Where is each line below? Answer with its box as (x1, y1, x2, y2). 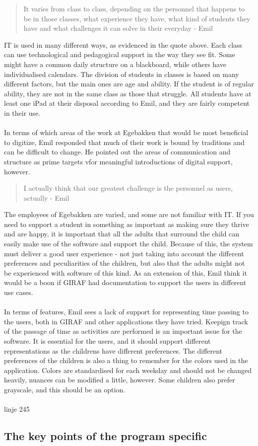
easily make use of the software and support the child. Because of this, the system (4, 238, 253, 249)
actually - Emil (23, 192, 69, 203)
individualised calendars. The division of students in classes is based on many (4, 69, 239, 79)
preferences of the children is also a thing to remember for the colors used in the (4, 355, 248, 366)
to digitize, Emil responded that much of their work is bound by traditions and (4, 137, 245, 147)
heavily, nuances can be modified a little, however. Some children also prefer (4, 374, 235, 385)
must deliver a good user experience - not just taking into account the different (4, 248, 244, 258)
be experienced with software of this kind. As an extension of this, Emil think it (4, 267, 247, 278)
